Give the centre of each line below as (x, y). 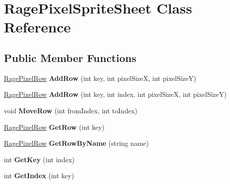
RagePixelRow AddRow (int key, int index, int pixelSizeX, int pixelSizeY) (115, 94)
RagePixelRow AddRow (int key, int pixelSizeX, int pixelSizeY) (100, 78)
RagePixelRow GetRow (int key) (54, 127)
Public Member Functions (70, 57)
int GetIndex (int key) (39, 176)
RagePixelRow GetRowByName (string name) (76, 143)
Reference (37, 27)
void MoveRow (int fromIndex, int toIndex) (71, 110)
